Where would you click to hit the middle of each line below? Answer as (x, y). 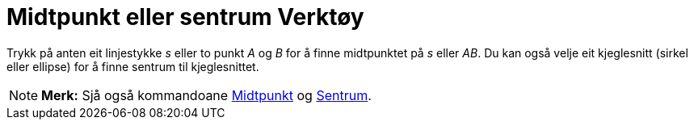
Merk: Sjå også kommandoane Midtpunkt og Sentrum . (206, 95)
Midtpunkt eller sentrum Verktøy (185, 17)
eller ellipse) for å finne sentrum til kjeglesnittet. (133, 66)
